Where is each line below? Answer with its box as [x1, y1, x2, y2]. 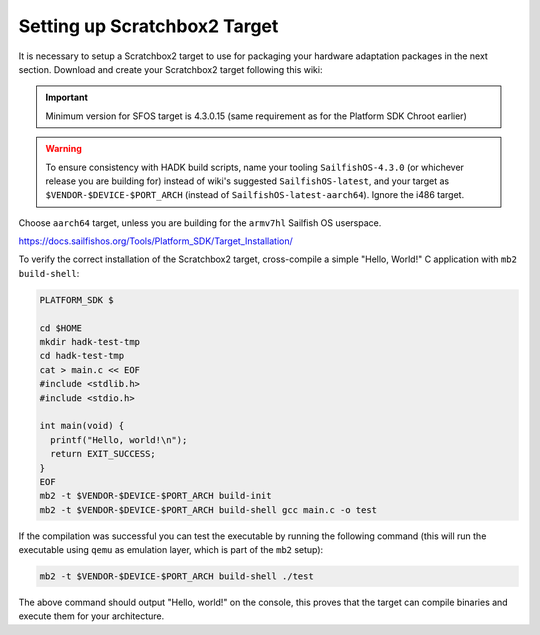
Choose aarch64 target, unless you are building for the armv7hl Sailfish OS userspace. [18, 216, 382, 229]
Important [45, 91, 89, 104]
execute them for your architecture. [18, 610, 165, 622]
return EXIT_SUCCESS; [50, 448, 157, 460]
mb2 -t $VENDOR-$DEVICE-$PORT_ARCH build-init [39, 490, 272, 502]
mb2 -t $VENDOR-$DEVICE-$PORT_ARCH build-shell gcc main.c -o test [39, 504, 378, 515]
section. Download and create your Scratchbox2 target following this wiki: [18, 63, 323, 75]
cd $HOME [39, 322, 83, 334]
